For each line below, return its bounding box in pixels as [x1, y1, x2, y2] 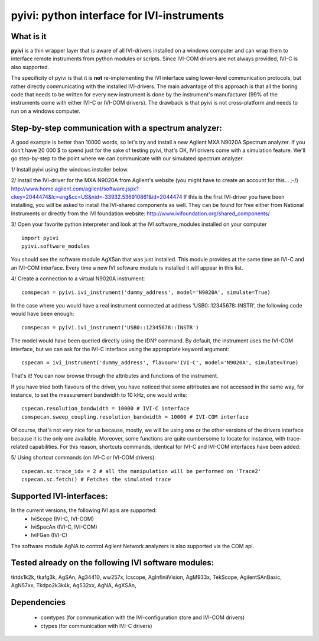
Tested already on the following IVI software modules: [11, 558, 214, 568]
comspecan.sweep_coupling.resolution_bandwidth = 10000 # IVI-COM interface [21, 413, 249, 420]
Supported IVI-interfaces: [11, 491, 109, 501]
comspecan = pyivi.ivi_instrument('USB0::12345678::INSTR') [21, 324, 199, 331]
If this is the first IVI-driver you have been [183, 193, 285, 200]
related [11, 443, 28, 451]
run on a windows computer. [11, 107, 81, 115]
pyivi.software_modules [21, 243, 90, 250]
